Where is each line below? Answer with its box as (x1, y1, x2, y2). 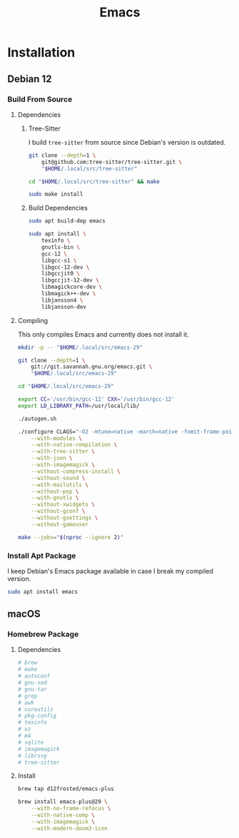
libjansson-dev (41, 303, 87, 310)
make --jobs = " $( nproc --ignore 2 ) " (17, 533, 124, 541)
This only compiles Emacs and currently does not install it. (17, 329, 189, 339)
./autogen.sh (17, 415, 57, 422)
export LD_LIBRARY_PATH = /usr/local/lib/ (17, 402, 140, 409)
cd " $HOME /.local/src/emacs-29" (17, 383, 114, 390)
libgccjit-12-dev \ (41, 277, 100, 284)
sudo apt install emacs (7, 588, 78, 596)
